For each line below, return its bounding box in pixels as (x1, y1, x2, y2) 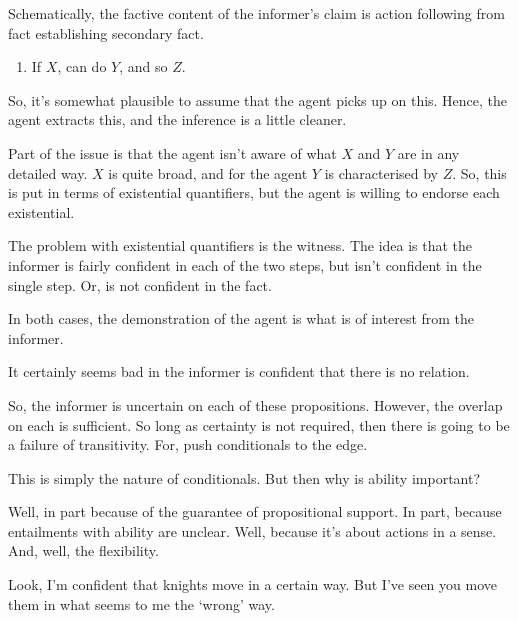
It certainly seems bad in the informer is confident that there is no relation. (8, 361, 470, 382)
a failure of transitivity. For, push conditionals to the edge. (8, 434, 368, 455)
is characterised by (324, 162, 439, 183)
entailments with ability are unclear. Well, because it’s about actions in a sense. (8, 520, 497, 541)
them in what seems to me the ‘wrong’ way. (8, 593, 275, 614)
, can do (57, 56, 107, 77)
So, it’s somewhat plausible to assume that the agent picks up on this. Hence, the (8, 89, 508, 110)
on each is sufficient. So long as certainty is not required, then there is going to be (8, 414, 510, 435)
